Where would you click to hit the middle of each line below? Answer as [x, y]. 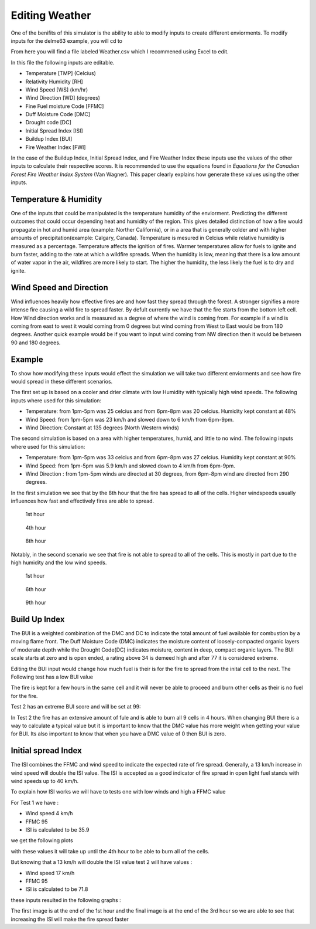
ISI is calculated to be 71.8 [57, 889]
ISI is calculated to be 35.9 [57, 830]
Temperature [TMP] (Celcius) [61, 73]
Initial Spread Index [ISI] [54, 130]
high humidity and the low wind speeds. [59, 562]
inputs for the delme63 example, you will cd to [67, 40]
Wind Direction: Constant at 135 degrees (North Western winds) [102, 428]
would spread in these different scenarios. [62, 381]
